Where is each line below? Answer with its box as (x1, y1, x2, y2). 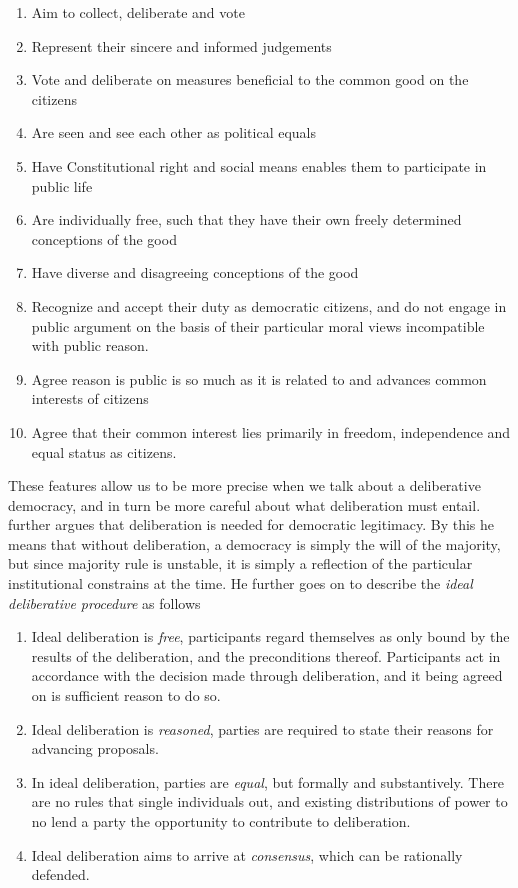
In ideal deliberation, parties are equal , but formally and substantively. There (31, 771, 505, 792)
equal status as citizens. (31, 441, 177, 462)
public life (31, 175, 93, 196)
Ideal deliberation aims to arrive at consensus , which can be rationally (31, 844, 463, 865)
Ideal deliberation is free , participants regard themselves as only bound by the (31, 626, 510, 647)
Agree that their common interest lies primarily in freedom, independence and (31, 421, 511, 442)
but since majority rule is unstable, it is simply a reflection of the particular (8, 553, 473, 574)
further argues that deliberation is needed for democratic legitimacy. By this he (8, 514, 495, 535)
